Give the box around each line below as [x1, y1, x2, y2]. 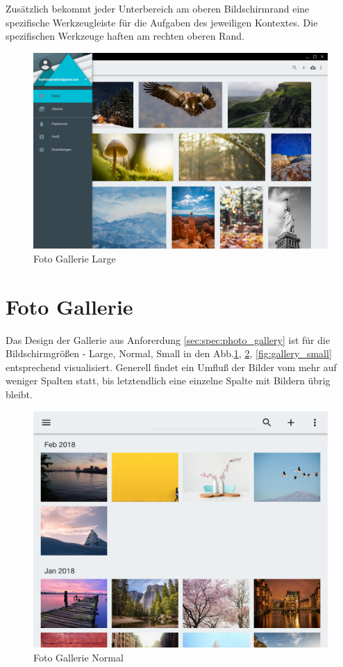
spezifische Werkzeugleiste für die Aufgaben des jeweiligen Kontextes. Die [6, 15, 318, 29]
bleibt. [6, 387, 33, 402]
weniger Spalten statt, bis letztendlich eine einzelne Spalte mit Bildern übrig [6, 373, 331, 388]
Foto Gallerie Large [33, 251, 116, 265]
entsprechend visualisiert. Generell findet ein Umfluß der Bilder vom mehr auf [6, 359, 337, 374]
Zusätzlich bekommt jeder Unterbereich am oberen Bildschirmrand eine [6, 1, 310, 15]
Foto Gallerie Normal [33, 650, 124, 664]
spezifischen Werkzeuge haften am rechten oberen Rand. [6, 29, 244, 43]
